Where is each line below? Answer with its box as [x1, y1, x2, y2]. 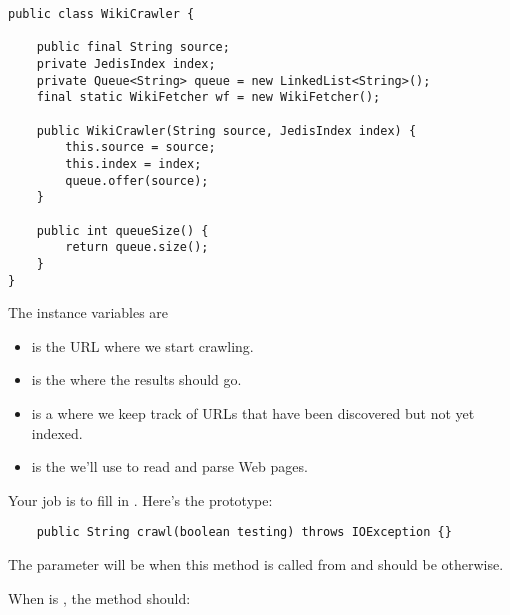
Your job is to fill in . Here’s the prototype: [8, 489, 273, 510]
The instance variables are [8, 302, 169, 323]
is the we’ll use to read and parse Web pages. [31, 456, 308, 477]
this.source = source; [65, 140, 216, 155]
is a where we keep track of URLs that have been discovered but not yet [31, 402, 475, 423]
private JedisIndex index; [36, 56, 216, 71]
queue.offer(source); [65, 173, 209, 188]
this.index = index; [65, 156, 202, 171]
